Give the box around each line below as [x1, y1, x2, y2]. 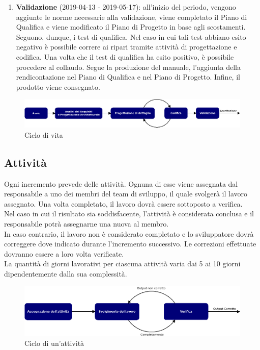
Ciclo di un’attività [24, 338, 84, 348]
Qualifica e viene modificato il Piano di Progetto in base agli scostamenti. [16, 21, 246, 32]
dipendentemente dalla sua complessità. [4, 268, 127, 279]
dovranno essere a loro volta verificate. [4, 248, 124, 259]
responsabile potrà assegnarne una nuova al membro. [4, 218, 169, 229]
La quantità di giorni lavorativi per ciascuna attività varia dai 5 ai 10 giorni [4, 258, 241, 269]
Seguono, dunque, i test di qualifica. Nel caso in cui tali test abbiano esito [16, 31, 246, 42]
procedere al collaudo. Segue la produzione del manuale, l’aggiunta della [16, 61, 241, 72]
